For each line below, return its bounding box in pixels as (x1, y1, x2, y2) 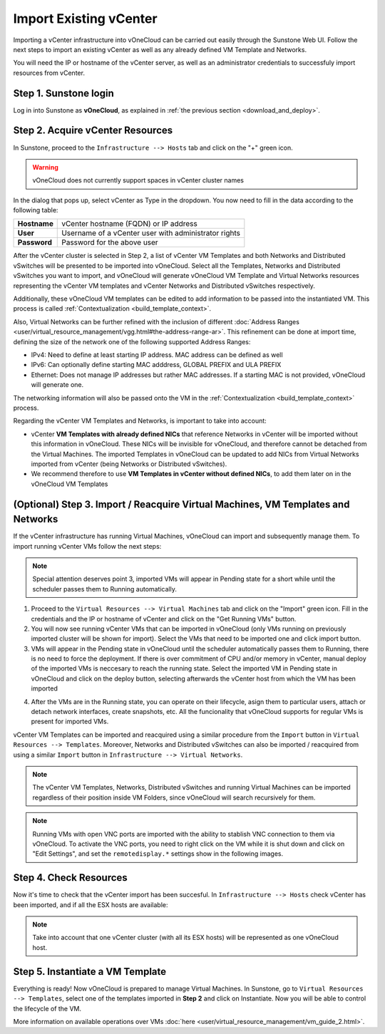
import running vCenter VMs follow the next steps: (13, 542, 162, 550)
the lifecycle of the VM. (13, 1004, 82, 1013)
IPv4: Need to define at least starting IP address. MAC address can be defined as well (31, 351, 283, 359)
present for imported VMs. (31, 717, 109, 726)
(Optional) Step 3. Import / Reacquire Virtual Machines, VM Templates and (13, 498, 350, 510)
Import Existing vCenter (13, 11, 158, 26)
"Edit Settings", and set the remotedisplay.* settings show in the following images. (32, 849, 284, 858)
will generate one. (31, 381, 84, 389)
